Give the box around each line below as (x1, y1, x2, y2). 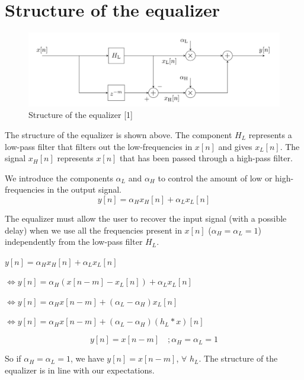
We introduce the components (5, 171, 113, 184)
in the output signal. (47, 183, 121, 196)
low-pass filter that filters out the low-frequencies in (5, 140, 193, 152)
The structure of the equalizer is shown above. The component (5, 128, 232, 140)
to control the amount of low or (158, 171, 273, 184)
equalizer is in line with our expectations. (5, 363, 155, 376)
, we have (70, 352, 104, 365)
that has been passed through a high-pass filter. (120, 152, 293, 164)
